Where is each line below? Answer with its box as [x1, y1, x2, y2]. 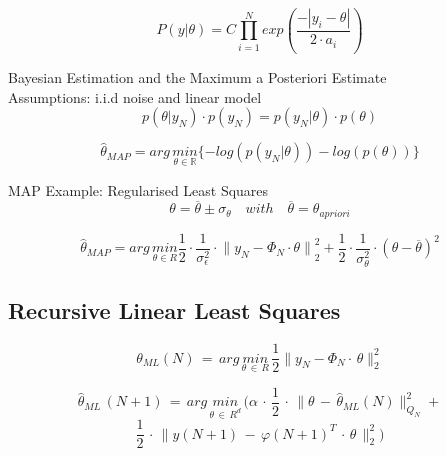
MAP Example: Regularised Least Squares [8, 179, 269, 200]
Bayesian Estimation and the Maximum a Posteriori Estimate [8, 66, 387, 87]
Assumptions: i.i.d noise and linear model [8, 86, 262, 107]
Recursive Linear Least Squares [8, 295, 341, 326]
